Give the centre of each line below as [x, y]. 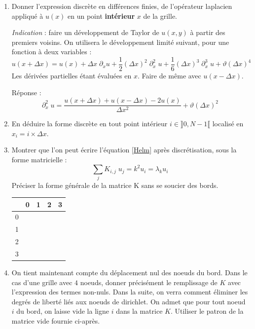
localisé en [228, 124]
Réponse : [26, 92]
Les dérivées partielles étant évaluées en [72, 76]
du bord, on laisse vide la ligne [63, 311]
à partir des [208, 32]
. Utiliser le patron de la [207, 311]
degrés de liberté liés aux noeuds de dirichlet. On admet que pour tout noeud [128, 301]
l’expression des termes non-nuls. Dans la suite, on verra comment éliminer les [130, 292]
